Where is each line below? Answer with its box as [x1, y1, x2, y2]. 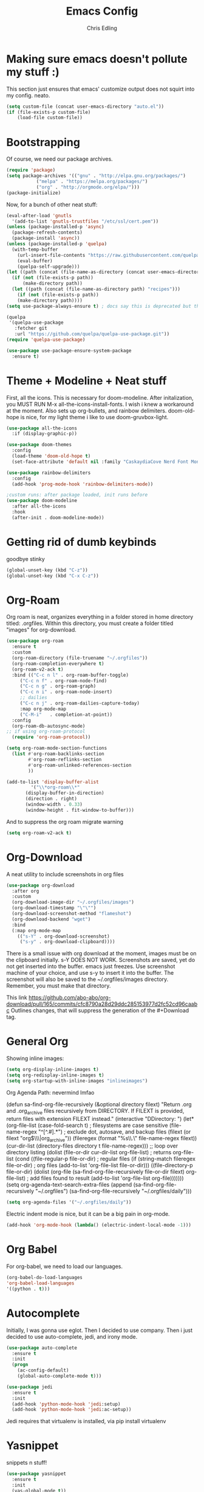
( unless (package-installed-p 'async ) [6, 224, 104, 230]
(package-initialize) [6, 190, 61, 196]
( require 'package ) [6, 167, 56, 173]
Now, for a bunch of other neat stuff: [6, 201, 98, 208]
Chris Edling [87, 24, 117, 32]
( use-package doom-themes [6, 442, 72, 448]
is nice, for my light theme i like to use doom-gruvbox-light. [20, 413, 169, 420]
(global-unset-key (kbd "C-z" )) [6, 567, 88, 573]
